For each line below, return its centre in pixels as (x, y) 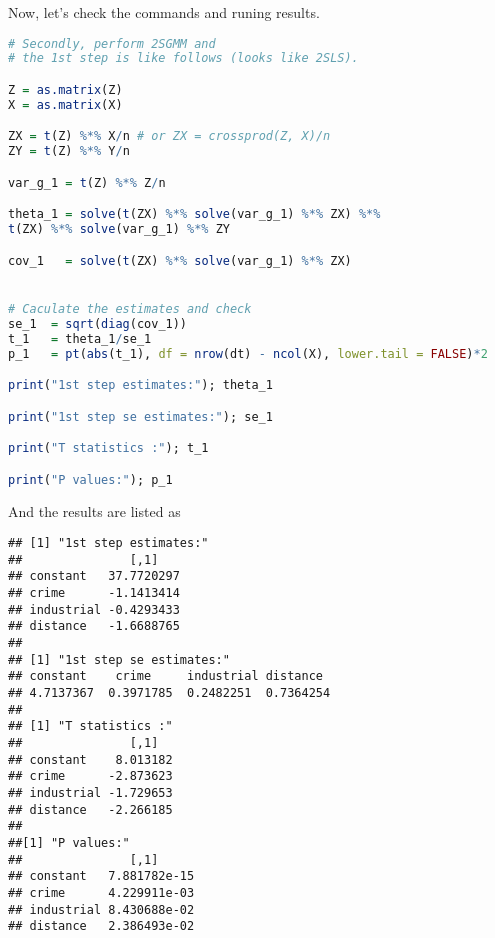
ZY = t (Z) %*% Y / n (69, 151)
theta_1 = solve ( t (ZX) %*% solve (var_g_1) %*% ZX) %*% (194, 214)
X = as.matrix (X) (65, 104)
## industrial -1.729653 (90, 793)
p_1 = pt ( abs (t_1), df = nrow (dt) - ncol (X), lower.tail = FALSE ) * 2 (248, 353)
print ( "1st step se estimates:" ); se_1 (140, 416)
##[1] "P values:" (69, 842)
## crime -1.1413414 (94, 593)
